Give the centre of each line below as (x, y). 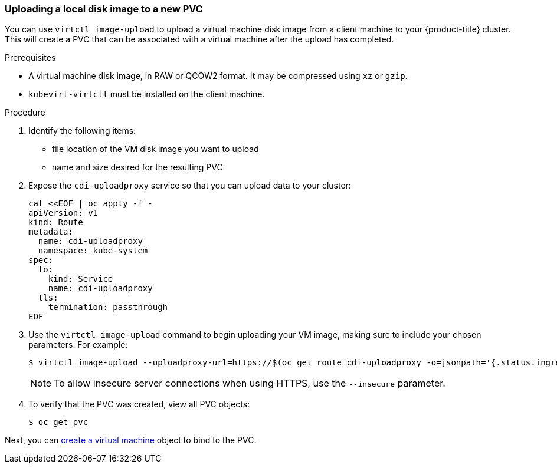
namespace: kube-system (93, 251)
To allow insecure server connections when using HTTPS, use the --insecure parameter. (250, 383)
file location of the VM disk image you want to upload (155, 149)
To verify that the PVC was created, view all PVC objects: (139, 404)
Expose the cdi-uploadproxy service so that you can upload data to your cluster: (190, 186)
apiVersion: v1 (63, 213)
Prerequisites (30, 58)
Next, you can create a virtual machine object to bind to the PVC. (131, 440)
